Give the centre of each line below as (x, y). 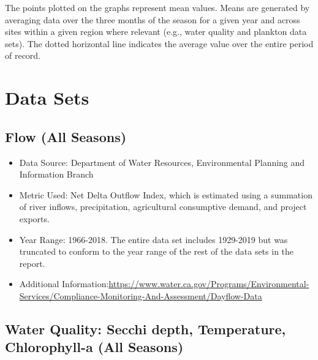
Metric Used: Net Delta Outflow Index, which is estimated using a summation (166, 194)
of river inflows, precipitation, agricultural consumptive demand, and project (163, 207)
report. (32, 263)
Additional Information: (64, 284)
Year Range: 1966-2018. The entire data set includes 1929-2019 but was (153, 239)
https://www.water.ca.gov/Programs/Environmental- (209, 284)
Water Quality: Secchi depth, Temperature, (146, 328)
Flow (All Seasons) (66, 136)
